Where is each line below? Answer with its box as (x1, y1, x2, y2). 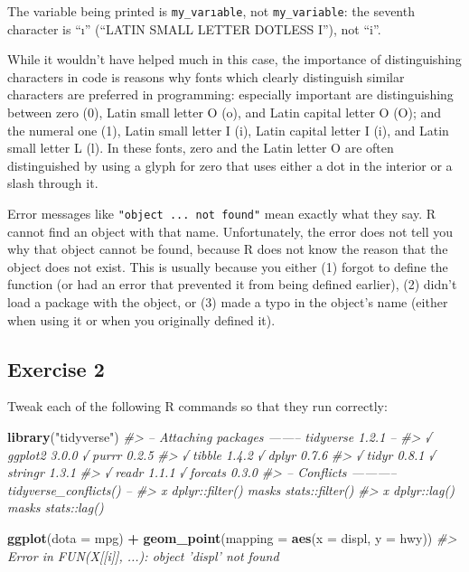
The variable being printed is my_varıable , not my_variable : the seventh (7, 2, 415, 20)
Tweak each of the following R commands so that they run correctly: (7, 397, 388, 416)
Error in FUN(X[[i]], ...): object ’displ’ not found (7, 546, 279, 565)
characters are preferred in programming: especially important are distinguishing (7, 85, 454, 104)
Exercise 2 (7, 354, 105, 382)
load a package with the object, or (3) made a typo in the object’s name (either (7, 293, 448, 312)
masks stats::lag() (7, 498, 104, 517)
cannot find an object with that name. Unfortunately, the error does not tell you (7, 221, 454, 240)
